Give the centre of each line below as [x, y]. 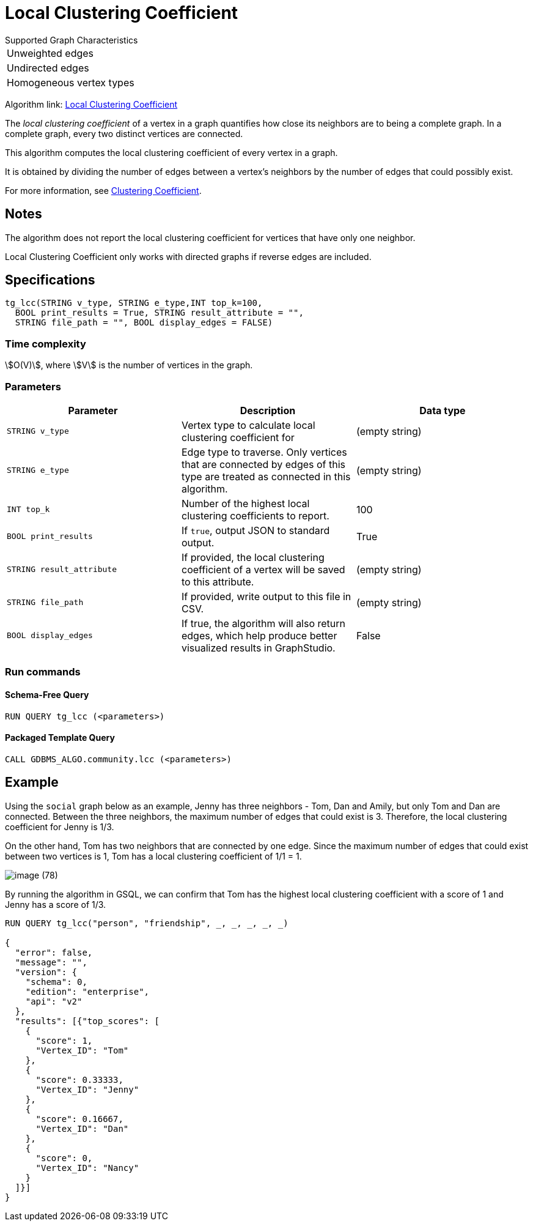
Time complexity [46, 344]
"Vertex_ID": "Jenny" [87, 1089]
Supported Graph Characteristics [72, 40]
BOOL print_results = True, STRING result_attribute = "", [159, 313]
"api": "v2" [54, 1001]
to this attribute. [218, 581]
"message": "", [51, 962]
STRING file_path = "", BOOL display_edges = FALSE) [144, 323]
